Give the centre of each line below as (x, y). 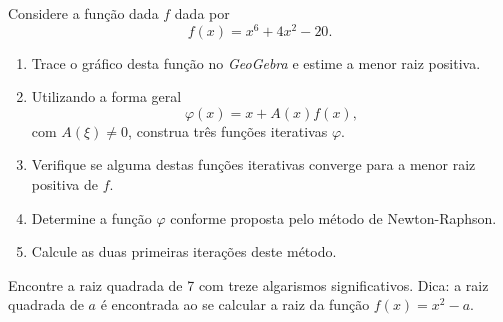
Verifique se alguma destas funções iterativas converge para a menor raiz (253, 164)
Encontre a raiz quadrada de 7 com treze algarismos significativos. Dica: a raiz (248, 284)
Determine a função (91, 217)
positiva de (64, 184)
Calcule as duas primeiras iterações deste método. (184, 251)
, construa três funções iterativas (228, 130)
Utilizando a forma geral (106, 96)
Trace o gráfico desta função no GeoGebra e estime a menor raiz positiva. (256, 62)
